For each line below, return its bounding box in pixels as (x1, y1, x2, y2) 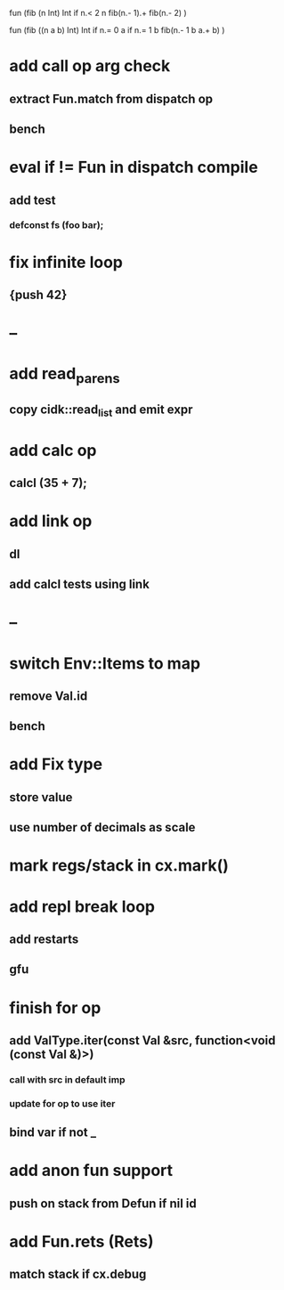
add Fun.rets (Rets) (9, 1232, 154, 1252)
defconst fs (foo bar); (9, 219, 104, 231)
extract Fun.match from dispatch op (9, 91, 214, 106)
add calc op (9, 440, 97, 460)
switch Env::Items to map (9, 653, 201, 673)
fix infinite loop (9, 252, 123, 272)
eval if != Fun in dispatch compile (9, 158, 258, 177)
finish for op (9, 997, 101, 1018)
